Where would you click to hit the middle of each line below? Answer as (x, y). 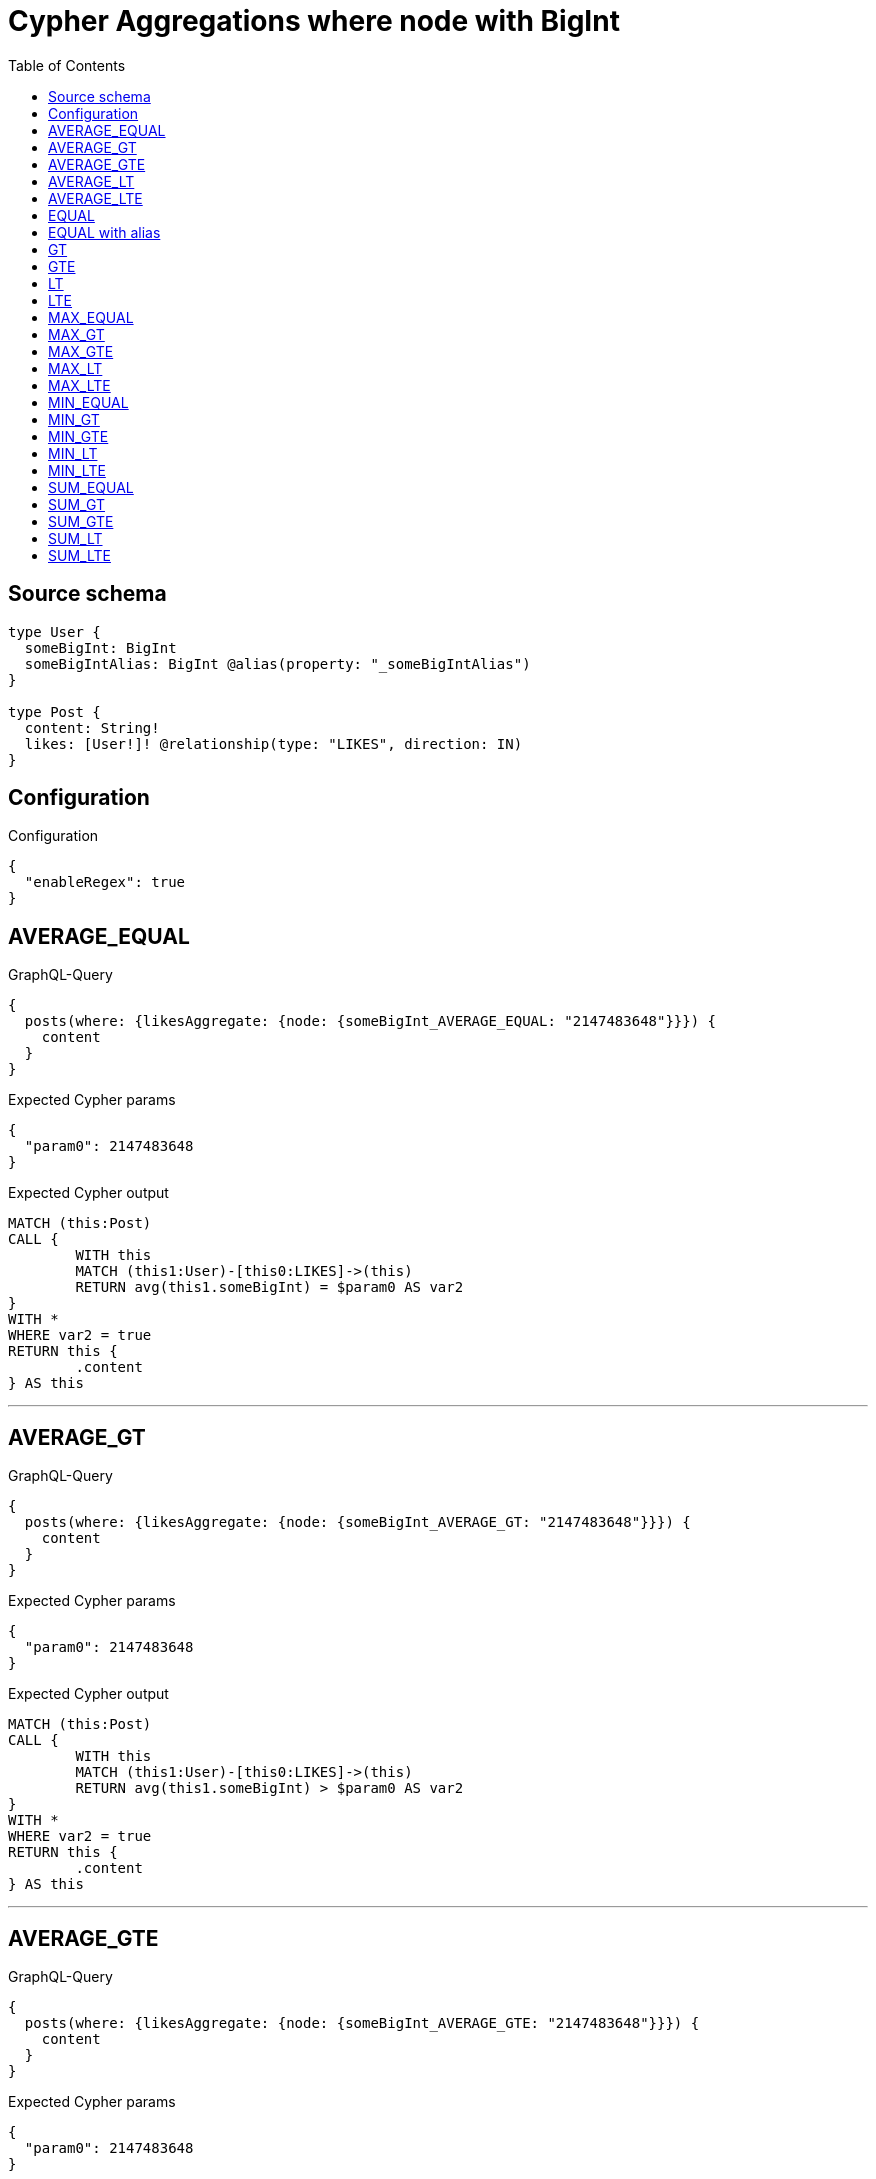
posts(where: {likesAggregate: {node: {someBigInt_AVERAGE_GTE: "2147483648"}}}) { (362, 2022)
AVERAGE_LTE (95, 198)
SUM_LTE (79, 555)
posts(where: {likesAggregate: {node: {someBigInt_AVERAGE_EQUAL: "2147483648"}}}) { (370, 1021)
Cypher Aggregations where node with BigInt (314, 21)
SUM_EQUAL (91, 487)
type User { (54, 631)
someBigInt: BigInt (100, 647)
